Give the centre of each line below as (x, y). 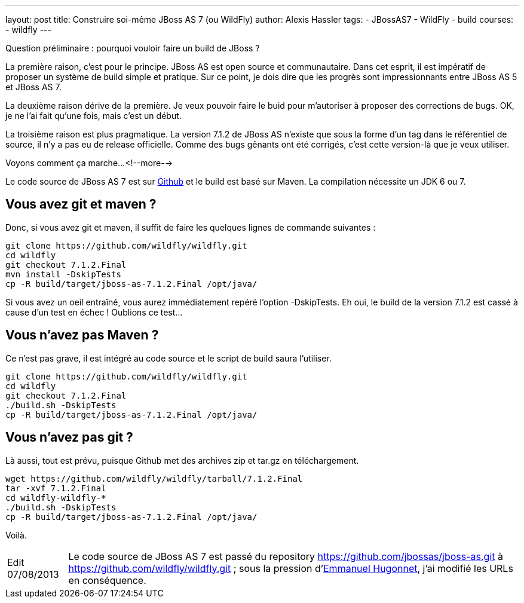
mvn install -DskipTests (63, 274)
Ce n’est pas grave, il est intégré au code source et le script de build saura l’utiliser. (168, 358)
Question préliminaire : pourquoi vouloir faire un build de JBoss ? (133, 48)
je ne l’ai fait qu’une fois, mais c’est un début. (94, 116)
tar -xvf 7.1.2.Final (56, 488)
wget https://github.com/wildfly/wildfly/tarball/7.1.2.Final (154, 478)
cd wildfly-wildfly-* (56, 498)
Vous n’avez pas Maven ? (82, 335)
